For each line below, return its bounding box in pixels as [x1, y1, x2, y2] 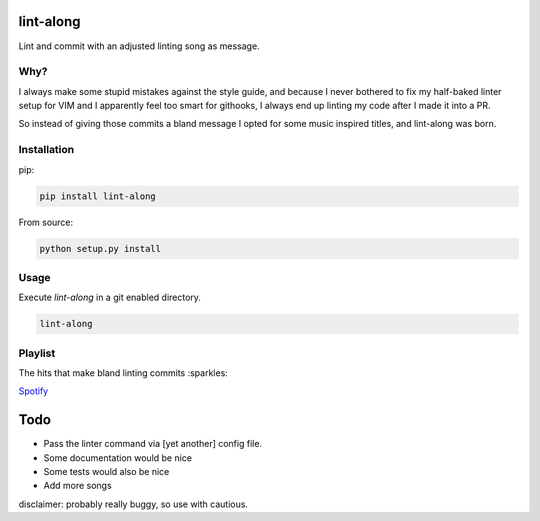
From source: [18, 216, 74, 228]
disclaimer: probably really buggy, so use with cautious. [18, 498, 249, 510]
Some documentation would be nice [43, 451, 193, 464]
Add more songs [43, 480, 112, 492]
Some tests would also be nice [43, 466, 170, 478]
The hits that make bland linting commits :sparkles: [18, 366, 229, 379]
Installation [18, 143, 75, 157]
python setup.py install [39, 243, 162, 254]
